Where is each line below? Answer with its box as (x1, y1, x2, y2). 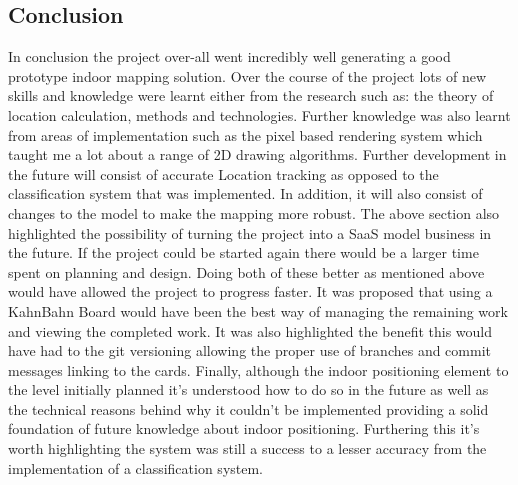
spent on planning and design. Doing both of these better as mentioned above (8, 261, 485, 282)
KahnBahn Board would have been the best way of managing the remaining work (8, 300, 508, 321)
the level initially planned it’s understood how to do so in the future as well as (8, 379, 489, 400)
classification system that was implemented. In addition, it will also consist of (8, 183, 483, 204)
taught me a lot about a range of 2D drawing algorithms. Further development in (8, 144, 507, 165)
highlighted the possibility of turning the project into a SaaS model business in (8, 222, 492, 243)
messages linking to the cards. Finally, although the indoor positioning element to (8, 359, 509, 380)
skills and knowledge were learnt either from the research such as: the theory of (8, 85, 494, 106)
